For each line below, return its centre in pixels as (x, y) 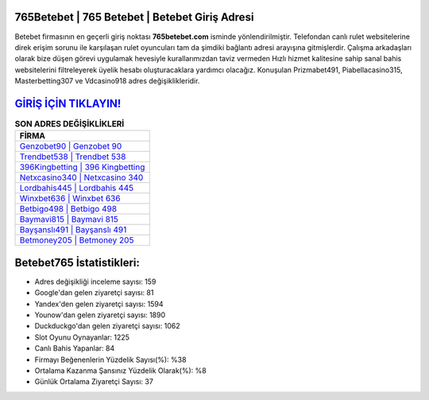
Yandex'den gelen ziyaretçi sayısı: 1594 (99, 304)
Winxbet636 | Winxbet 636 (70, 199)
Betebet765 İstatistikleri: (77, 262)
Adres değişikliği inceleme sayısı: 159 (95, 282)
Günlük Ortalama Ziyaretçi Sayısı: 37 (94, 382)
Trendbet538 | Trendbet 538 (73, 157)
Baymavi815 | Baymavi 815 (69, 219)
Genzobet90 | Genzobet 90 (71, 146)
